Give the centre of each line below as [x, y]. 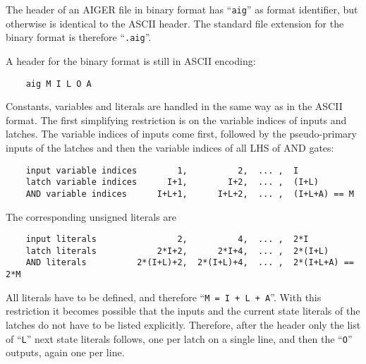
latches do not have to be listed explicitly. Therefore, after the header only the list [183, 324]
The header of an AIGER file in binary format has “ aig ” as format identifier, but [182, 9]
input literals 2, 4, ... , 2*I [167, 239]
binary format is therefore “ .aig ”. [79, 37]
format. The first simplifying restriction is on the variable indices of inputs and [176, 120]
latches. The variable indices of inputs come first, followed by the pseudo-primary [181, 134]
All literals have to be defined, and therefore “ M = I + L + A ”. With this [164, 297]
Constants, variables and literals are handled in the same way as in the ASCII [174, 106]
